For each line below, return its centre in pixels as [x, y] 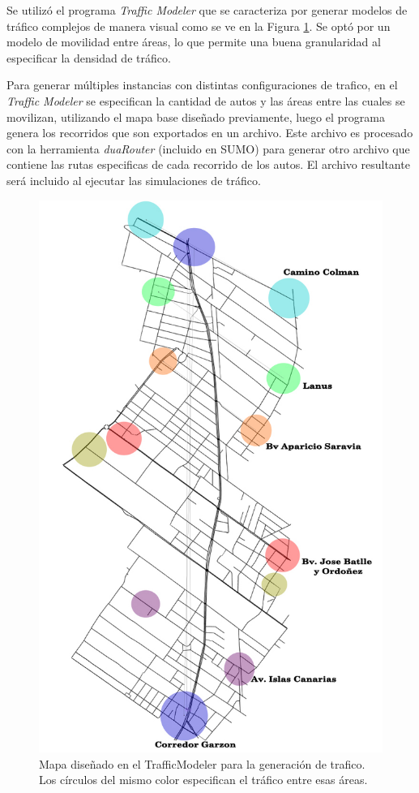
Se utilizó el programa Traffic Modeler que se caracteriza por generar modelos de [207, 10]
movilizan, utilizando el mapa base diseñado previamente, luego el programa [196, 116]
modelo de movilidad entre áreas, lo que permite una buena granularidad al [194, 42]
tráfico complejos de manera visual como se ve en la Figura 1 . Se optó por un [199, 26]
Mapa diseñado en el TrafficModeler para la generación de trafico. [202, 763]
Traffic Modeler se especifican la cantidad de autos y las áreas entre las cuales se [206, 100]
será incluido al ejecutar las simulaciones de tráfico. [134, 180]
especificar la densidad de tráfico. [89, 57]
